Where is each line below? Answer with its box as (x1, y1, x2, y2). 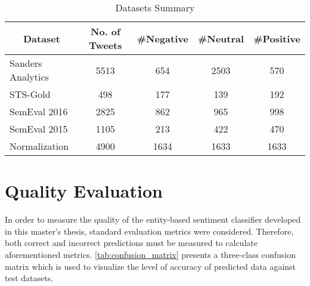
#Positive (253, 31, 300, 45)
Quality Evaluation (5, 179, 163, 203)
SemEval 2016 (10, 104, 68, 118)
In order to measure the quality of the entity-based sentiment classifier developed (5, 213, 301, 226)
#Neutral (197, 31, 244, 45)
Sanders (10, 56, 42, 70)
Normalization (10, 139, 69, 153)
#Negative (137, 31, 188, 45)
